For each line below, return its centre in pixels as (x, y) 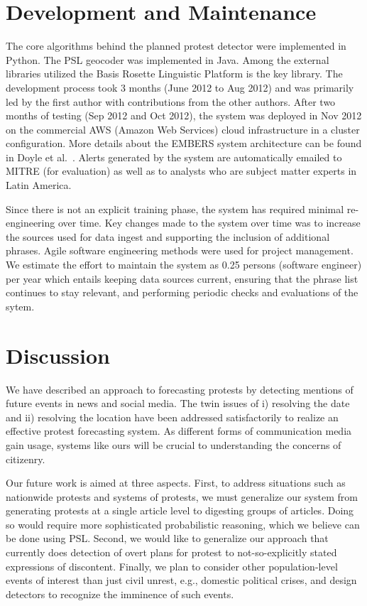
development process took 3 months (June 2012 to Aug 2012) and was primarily (180, 87)
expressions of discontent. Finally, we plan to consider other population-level (172, 566)
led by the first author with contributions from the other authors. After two (171, 101)
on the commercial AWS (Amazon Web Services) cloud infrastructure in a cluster (183, 129)
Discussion (58, 355)
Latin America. (39, 185)
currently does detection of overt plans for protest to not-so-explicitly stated (171, 552)
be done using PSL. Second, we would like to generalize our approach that (167, 538)
